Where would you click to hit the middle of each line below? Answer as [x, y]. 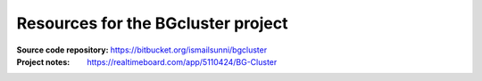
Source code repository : [62, 50]
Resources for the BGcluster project [152, 23]
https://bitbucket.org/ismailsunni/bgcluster [189, 50]
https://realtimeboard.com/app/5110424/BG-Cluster [182, 61]
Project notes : [43, 61]
